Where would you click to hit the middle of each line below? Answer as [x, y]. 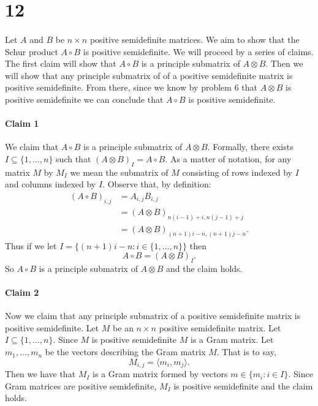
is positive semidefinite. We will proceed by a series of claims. [198, 51]
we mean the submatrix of [119, 172]
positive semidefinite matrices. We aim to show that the [195, 39]
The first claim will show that [61, 63]
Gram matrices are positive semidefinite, [81, 385]
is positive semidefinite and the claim [243, 385]
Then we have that [40, 374]
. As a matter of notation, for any [228, 158]
